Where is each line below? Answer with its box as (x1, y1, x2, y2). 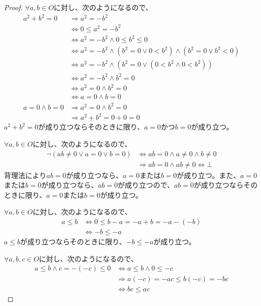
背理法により (4, 169, 47, 180)
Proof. (4, 2, 23, 12)
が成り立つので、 (117, 180, 175, 190)
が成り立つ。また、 (177, 169, 240, 180)
